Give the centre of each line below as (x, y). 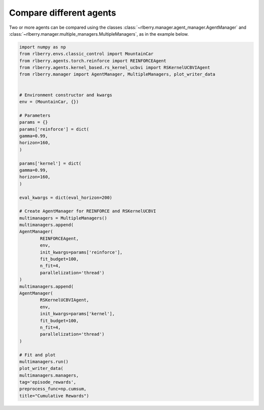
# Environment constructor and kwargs (66, 95)
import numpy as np (43, 47)
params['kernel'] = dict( (50, 163)
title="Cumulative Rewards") (54, 396)
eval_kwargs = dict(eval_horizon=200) (66, 197)
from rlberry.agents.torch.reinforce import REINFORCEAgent (93, 61)
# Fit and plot (37, 355)
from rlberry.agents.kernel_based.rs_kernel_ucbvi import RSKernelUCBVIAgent (115, 68)
